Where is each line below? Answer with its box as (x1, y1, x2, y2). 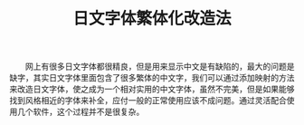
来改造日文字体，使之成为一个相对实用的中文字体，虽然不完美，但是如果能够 (9, 83, 295, 95)
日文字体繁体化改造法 (71, 8, 232, 29)
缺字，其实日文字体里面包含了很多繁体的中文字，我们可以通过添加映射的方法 (9, 72, 295, 83)
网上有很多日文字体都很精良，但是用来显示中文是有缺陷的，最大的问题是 (24, 61, 295, 72)
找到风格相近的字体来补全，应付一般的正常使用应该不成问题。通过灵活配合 (9, 95, 287, 106)
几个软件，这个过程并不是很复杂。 (16, 106, 145, 118)
